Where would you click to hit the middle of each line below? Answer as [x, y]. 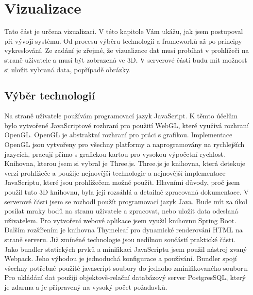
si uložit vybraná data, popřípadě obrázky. [68, 69]
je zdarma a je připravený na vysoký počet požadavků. [86, 287]
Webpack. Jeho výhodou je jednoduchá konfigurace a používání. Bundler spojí [121, 258]
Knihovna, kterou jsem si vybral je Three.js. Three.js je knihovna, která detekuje [125, 163]
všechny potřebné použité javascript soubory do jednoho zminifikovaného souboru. [127, 268]
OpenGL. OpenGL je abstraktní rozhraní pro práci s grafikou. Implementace [118, 135]
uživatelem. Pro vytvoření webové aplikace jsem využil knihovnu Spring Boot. [120, 220]
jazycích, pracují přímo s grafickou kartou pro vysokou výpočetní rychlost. [115, 154]
